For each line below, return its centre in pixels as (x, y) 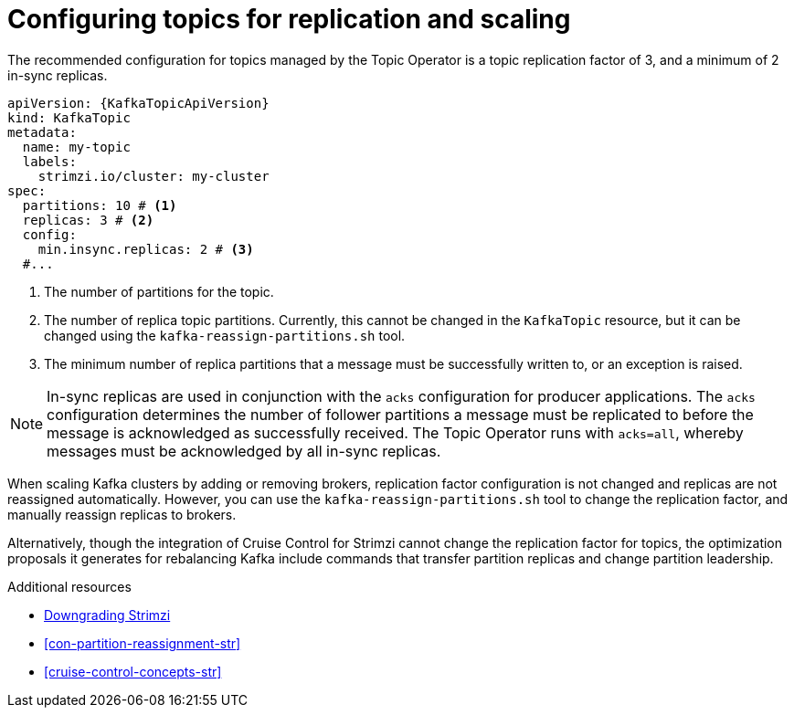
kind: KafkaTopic (69, 117)
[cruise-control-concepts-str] (133, 671)
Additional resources (69, 586)
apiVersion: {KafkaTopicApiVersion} (138, 103)
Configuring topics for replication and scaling (289, 19)
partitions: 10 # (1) (100, 205)
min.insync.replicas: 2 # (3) (146, 249)
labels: (49, 161)
